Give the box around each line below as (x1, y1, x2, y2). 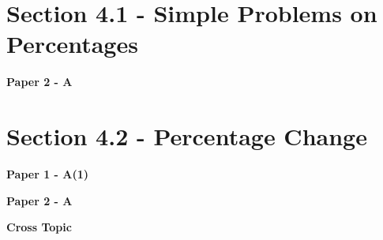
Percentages (6, 28, 138, 60)
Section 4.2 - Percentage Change (6, 120, 367, 152)
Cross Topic (6, 219, 72, 235)
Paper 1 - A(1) (6, 166, 89, 182)
